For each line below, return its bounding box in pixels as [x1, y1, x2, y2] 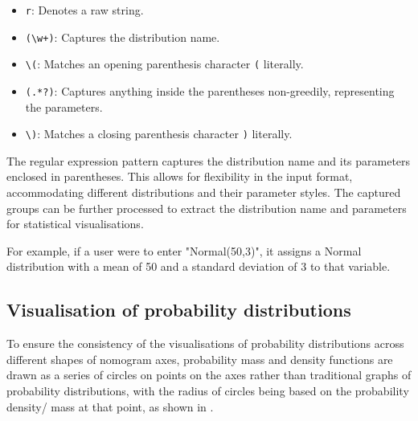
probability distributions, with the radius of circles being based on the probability [6, 382, 409, 399]
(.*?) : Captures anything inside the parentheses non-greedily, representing [25, 82, 395, 99]
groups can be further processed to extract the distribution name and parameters [6, 199, 407, 216]
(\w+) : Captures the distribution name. [25, 28, 220, 45]
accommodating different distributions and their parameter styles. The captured [6, 184, 401, 201]
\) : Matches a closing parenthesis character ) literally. [25, 125, 293, 142]
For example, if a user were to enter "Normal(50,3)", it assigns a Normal [6, 242, 362, 259]
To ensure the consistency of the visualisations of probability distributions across [6, 335, 404, 352]
